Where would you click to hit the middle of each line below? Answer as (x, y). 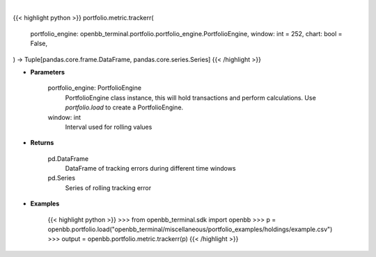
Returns (42, 143)
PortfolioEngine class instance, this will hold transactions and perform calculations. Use (190, 98)
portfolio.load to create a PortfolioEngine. (124, 107)
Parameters (48, 72)
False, (39, 44)
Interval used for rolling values (109, 127)
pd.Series (62, 178)
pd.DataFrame (68, 158)
